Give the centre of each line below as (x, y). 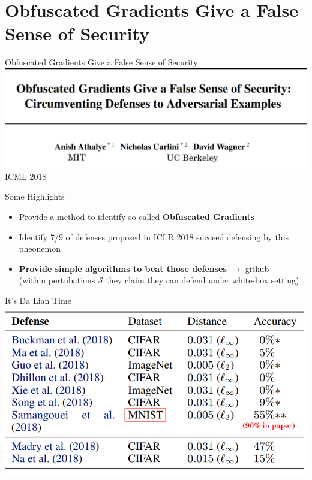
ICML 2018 (26, 176)
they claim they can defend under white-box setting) (202, 280)
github (257, 268)
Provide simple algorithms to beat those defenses (123, 268)
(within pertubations (57, 280)
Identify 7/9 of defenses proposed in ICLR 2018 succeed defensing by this (154, 236)
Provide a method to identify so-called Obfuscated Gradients (137, 217)
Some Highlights (35, 196)
